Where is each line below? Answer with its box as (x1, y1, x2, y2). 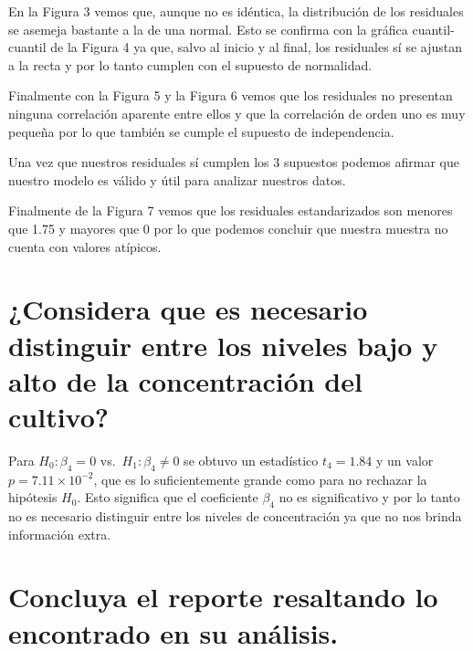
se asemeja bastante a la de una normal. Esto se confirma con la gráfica (8, 19, 408, 38)
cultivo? (8, 397, 109, 435)
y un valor (375, 450, 434, 469)
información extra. (8, 524, 111, 543)
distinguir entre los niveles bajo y (8, 326, 438, 363)
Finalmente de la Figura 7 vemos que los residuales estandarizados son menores (8, 201, 453, 220)
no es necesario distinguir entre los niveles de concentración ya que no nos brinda (8, 507, 462, 525)
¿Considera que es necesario (8, 290, 368, 328)
